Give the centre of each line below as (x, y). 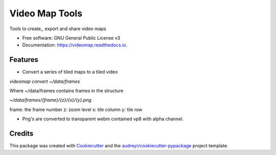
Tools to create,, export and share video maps (58, 29)
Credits (21, 134)
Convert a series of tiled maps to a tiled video (70, 72)
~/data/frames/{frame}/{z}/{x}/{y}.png (50, 100)
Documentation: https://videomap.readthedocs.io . (75, 45)
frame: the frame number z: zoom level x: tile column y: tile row (76, 109)
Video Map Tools (46, 13)
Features (24, 60)
